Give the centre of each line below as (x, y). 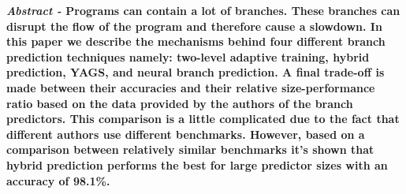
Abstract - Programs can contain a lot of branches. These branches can (203, 10)
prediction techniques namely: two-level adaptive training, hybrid (188, 56)
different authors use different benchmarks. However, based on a (186, 134)
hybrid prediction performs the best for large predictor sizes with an (197, 164)
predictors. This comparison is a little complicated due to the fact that (203, 119)
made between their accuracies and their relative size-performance (191, 87)
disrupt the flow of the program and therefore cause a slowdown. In (194, 26)
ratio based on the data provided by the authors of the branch (180, 103)
